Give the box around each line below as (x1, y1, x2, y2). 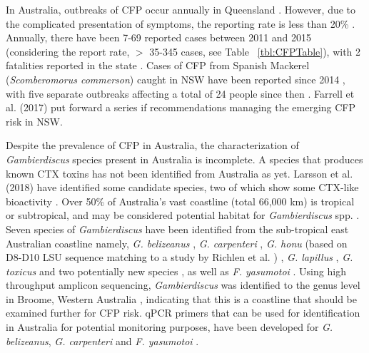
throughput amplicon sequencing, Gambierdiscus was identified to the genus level (6, 277, 360, 292)
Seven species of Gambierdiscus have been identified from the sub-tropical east (6, 221, 349, 236)
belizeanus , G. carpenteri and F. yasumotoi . (6, 333, 199, 348)
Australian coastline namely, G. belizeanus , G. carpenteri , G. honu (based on (6, 235, 348, 250)
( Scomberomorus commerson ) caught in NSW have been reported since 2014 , (6, 71, 345, 86)
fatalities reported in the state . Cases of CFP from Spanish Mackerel (6, 58, 310, 73)
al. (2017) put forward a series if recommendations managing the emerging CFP (6, 100, 356, 115)
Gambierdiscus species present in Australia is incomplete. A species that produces (6, 151, 363, 166)
